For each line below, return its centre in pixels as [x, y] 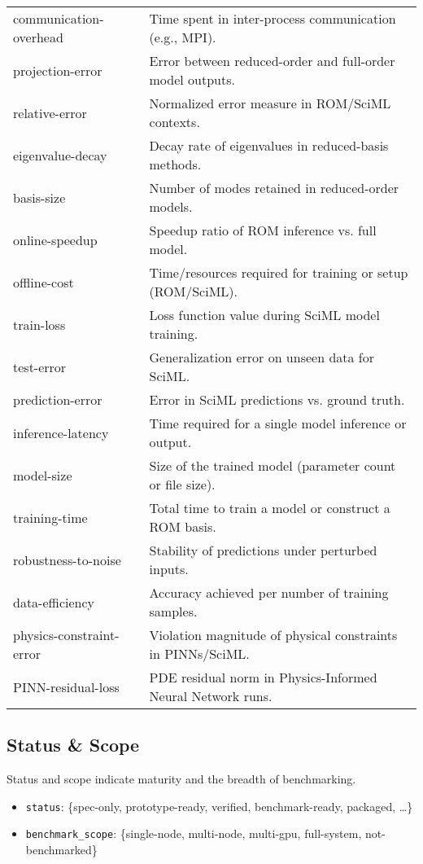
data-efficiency [54, 602]
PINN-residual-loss [66, 686]
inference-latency [61, 432]
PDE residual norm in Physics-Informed [263, 677]
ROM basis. [183, 526]
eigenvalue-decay [60, 155]
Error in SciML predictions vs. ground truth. [277, 399]
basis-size [39, 197]
